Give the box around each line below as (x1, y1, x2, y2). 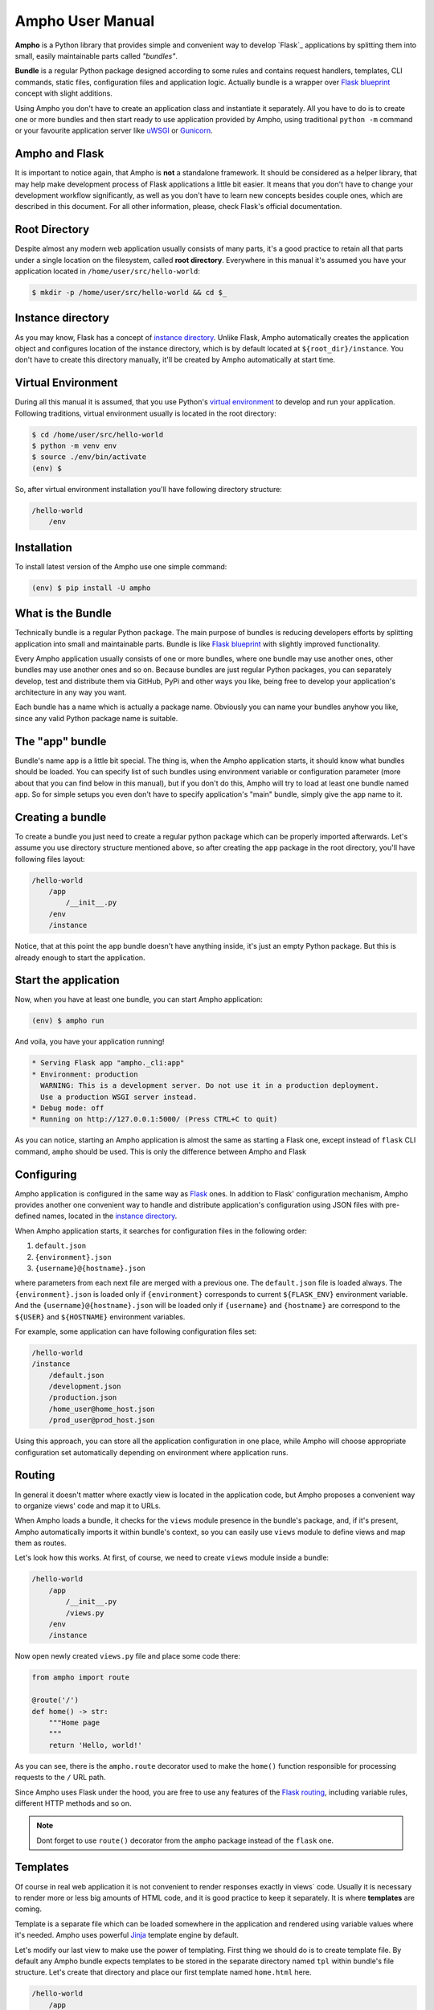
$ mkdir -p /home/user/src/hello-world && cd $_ (31, 288, 227, 297)
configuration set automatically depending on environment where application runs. (14, 1447, 289, 1457)
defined (14, 1211, 41, 1221)
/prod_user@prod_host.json (48, 1416, 156, 1425)
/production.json (48, 1393, 117, 1402)
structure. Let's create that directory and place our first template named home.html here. (14, 1967, 312, 1977)
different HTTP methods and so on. (14, 1798, 132, 1808)
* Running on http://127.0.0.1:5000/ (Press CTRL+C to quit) (31, 1114, 278, 1124)
